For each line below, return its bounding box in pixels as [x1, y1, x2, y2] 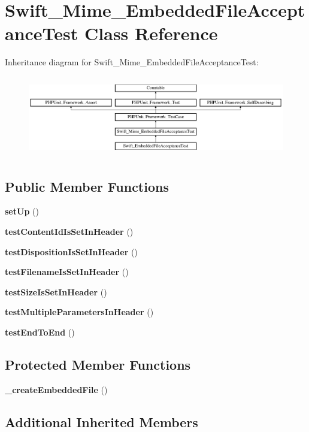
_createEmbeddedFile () [5, 383, 108, 395]
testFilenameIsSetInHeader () [5, 265, 129, 278]
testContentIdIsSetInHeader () [5, 225, 134, 237]
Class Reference [84, 21, 218, 46]
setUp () [5, 205, 39, 217]
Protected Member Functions [5, 355, 191, 373]
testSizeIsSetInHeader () [5, 285, 107, 298]
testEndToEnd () [5, 325, 75, 338]
